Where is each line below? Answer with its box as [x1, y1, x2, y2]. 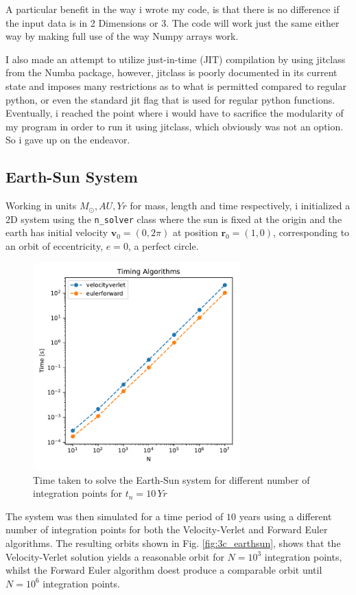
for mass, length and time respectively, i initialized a [130, 198, 351, 213]
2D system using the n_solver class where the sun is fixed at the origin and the [5, 211, 342, 226]
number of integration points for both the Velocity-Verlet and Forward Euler [5, 522, 328, 537]
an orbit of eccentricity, [5, 238, 104, 253]
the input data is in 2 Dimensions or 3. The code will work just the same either [5, 15, 340, 30]
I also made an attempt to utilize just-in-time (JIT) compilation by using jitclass [5, 51, 346, 66]
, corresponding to [273, 225, 350, 240]
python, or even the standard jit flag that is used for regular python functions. [5, 92, 335, 106]
